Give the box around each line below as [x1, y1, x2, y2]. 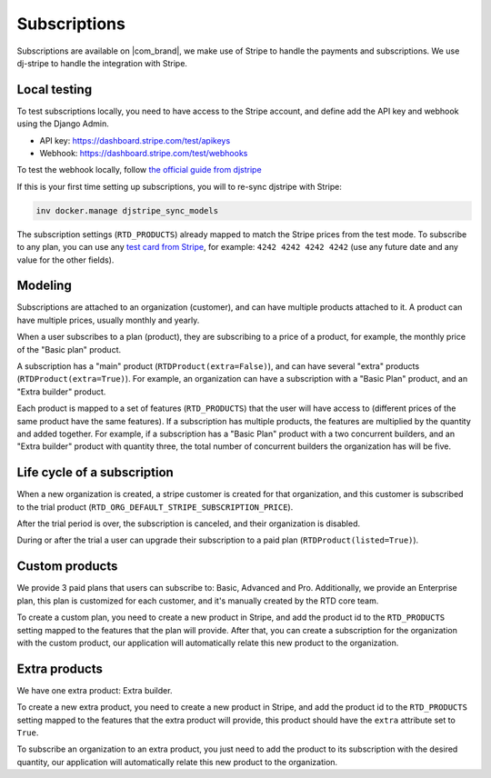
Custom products [16, 559, 118, 574]
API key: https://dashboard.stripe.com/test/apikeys [39, 135, 231, 145]
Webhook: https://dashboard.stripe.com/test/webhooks [39, 148, 248, 159]
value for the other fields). [16, 254, 115, 265]
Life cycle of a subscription [16, 464, 175, 481]
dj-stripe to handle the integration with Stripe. [16, 57, 188, 68]
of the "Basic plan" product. [16, 344, 122, 354]
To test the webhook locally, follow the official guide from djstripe [16, 165, 263, 175]
